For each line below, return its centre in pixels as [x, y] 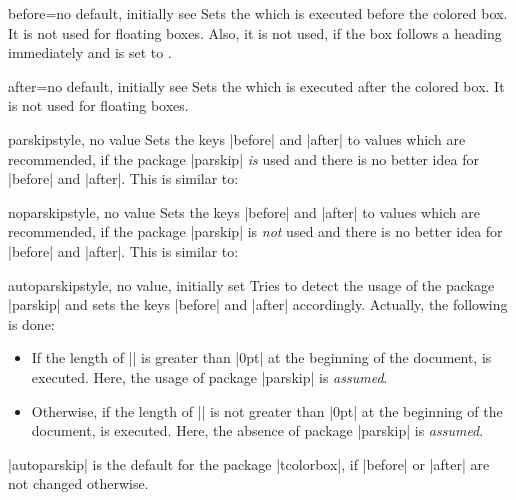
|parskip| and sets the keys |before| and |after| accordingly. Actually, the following [258, 304]
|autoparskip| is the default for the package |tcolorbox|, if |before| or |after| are [249, 463]
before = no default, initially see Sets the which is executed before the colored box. [258, 13]
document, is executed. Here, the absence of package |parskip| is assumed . [257, 430]
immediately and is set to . [90, 52]
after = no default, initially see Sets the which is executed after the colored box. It [256, 85]
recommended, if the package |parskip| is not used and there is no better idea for [255, 231]
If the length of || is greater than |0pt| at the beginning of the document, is [261, 357]
